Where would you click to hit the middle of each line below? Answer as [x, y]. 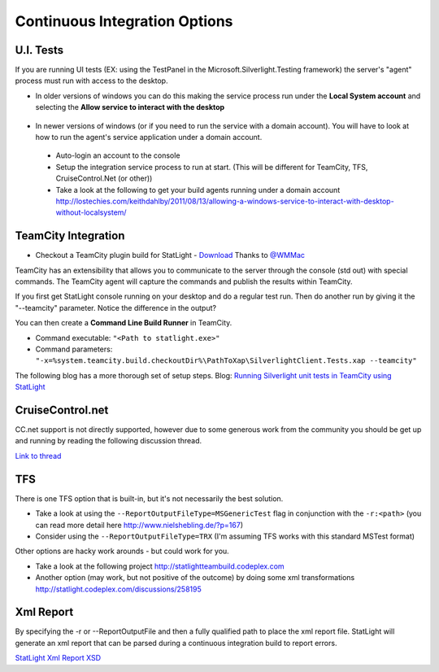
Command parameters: [74, 349]
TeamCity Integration [70, 236]
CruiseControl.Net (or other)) [104, 178]
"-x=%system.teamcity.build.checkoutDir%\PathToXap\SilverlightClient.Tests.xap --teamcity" [226, 361]
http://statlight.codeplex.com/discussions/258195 [119, 589]
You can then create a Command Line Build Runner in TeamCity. [124, 323]
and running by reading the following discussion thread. [109, 441]
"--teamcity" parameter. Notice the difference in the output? [116, 308]
